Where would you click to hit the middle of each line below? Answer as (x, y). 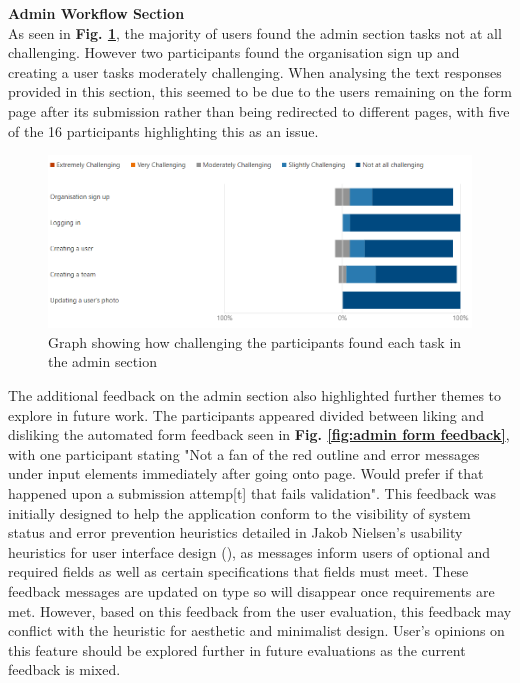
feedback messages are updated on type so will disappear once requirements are (251, 591)
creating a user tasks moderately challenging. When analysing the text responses (255, 71)
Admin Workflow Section (96, 13)
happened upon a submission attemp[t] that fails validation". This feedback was (252, 493)
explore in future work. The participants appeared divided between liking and (246, 414)
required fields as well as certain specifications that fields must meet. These (238, 571)
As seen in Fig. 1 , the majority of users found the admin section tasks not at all (255, 32)
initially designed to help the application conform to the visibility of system (239, 512)
